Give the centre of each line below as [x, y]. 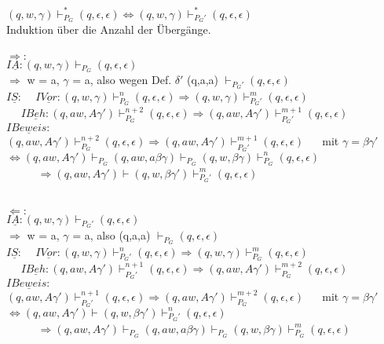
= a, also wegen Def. [122, 80]
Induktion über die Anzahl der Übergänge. [109, 29]
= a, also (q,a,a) [112, 235]
